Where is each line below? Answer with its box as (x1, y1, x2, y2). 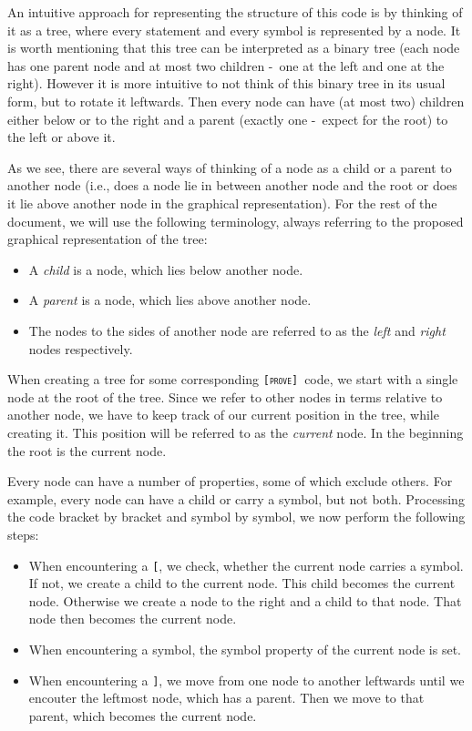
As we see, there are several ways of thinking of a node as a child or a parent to (7, 157, 452, 177)
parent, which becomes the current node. (28, 706, 257, 725)
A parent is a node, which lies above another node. (28, 290, 312, 310)
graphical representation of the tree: (7, 229, 208, 249)
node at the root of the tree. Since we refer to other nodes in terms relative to (7, 387, 443, 406)
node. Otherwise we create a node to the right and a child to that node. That (28, 591, 462, 610)
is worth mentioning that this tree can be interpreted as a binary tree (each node (7, 38, 460, 57)
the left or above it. (7, 127, 116, 147)
